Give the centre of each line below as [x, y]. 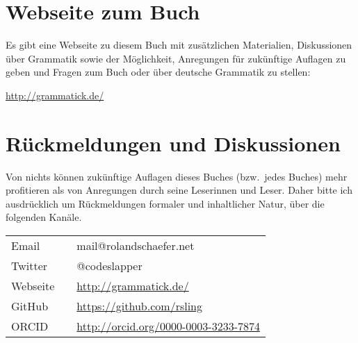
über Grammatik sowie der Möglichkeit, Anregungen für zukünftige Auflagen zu [176, 58]
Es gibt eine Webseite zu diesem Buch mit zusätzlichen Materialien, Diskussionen [179, 45]
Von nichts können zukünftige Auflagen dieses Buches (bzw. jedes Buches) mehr [177, 176]
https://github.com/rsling [140, 306]
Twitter [30, 266]
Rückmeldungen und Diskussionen [173, 143]
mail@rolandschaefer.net [136, 245]
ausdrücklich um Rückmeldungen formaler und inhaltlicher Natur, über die [165, 203]
